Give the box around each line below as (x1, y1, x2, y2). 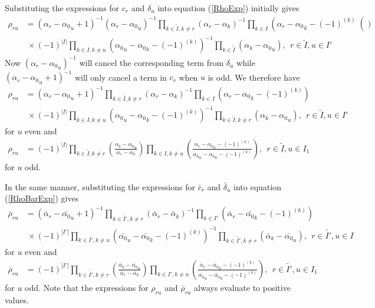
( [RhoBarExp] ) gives (5, 192, 79, 204)
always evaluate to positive (194, 281, 291, 293)
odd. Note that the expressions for (25, 281, 149, 293)
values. (5, 293, 29, 306)
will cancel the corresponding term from (79, 56, 224, 68)
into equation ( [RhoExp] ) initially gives (157, 2, 300, 14)
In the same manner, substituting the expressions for (5, 180, 195, 193)
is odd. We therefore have (208, 71, 300, 83)
